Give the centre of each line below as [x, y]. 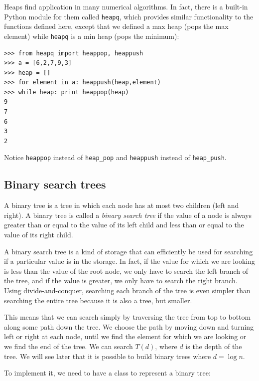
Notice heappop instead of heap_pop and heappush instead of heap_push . [115, 157]
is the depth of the [214, 346]
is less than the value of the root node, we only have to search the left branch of [126, 271]
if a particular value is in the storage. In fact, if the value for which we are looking [129, 261]
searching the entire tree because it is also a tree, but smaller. [98, 300]
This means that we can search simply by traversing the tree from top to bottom [128, 317]
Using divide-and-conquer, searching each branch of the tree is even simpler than [127, 290]
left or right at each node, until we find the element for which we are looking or [125, 336]
